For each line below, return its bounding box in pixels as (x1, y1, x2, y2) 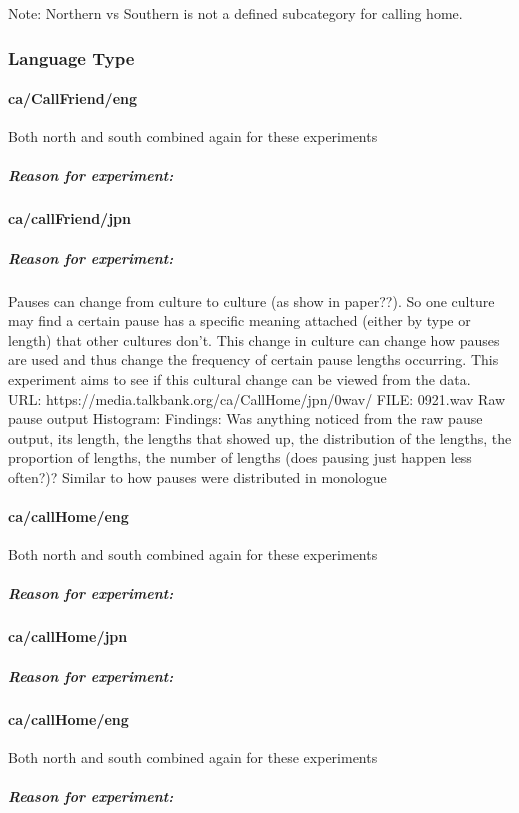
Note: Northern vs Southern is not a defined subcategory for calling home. (8, 3, 463, 23)
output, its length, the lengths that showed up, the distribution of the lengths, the (8, 427, 512, 448)
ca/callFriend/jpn (8, 208, 131, 229)
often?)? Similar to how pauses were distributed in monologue (8, 466, 387, 487)
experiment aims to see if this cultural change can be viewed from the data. (8, 368, 471, 389)
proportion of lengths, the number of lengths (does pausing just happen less (8, 447, 472, 468)
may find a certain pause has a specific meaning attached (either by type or (8, 310, 471, 331)
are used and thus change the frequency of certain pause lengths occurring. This (8, 349, 499, 370)
